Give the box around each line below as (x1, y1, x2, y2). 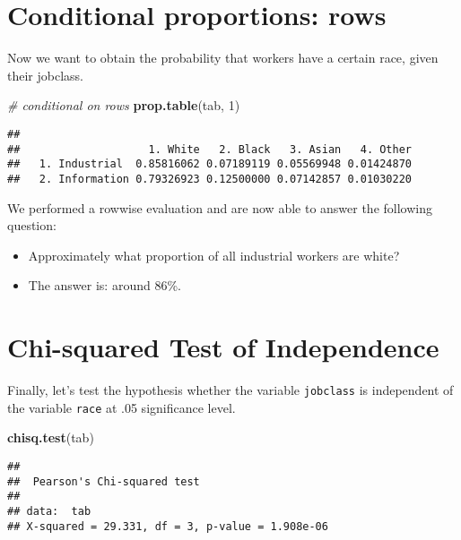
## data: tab (7, 504, 91, 518)
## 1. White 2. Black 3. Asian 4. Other (7, 142, 413, 156)
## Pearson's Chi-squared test (7, 475, 200, 488)
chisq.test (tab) (7, 428, 94, 447)
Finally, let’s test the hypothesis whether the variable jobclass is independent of (7, 381, 454, 399)
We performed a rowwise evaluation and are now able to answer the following (7, 198, 432, 217)
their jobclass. (7, 65, 83, 84)
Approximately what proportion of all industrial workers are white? (28, 245, 400, 264)
